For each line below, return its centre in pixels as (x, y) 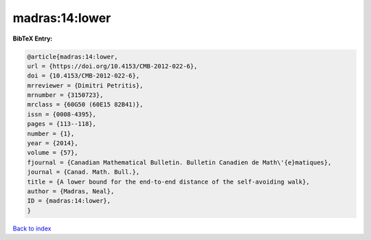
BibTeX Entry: (33, 39)
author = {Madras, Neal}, (71, 192)
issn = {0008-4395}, (61, 114)
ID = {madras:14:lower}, (69, 201)
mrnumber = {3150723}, (65, 95)
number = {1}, (51, 133)
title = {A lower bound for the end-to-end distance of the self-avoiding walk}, (169, 182)
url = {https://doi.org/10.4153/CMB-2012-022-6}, (112, 66)
